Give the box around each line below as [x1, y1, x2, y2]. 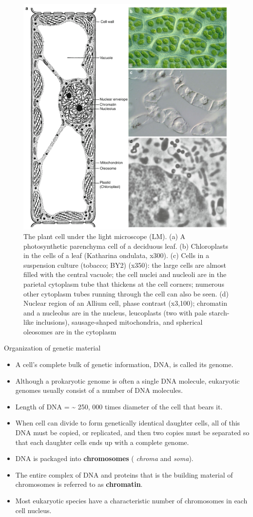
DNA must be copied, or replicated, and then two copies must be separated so [15, 427, 250, 438]
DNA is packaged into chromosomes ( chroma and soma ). [15, 453, 194, 463]
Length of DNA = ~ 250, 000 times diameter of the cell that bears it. [15, 401, 223, 411]
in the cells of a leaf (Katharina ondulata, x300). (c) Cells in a [23, 250, 209, 260]
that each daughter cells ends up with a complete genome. [15, 437, 189, 447]
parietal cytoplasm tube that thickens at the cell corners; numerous [23, 278, 224, 289]
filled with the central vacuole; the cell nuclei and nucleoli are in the [23, 269, 227, 279]
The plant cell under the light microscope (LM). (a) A [23, 231, 186, 241]
